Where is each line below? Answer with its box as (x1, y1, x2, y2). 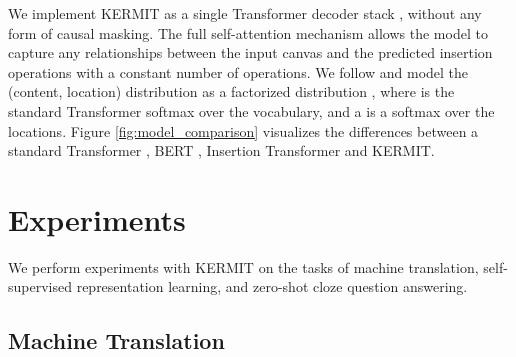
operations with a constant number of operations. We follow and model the (8, 61, 469, 82)
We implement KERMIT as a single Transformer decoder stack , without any (8, 3, 482, 23)
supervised (8, 276, 72, 297)
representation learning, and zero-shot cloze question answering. (76, 276, 468, 297)
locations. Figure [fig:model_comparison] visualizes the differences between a (8, 120, 479, 141)
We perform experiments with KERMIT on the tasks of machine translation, (8, 256, 479, 277)
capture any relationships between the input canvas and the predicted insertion (8, 42, 493, 63)
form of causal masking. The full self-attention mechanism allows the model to (8, 22, 488, 43)
